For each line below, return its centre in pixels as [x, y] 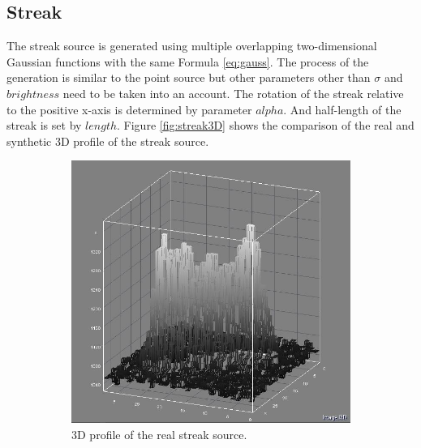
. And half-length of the [342, 109]
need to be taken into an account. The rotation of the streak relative [233, 93]
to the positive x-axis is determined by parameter [129, 109]
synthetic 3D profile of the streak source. [108, 141]
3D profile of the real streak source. [159, 434]
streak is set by [44, 125]
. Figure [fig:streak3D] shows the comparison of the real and [266, 125]
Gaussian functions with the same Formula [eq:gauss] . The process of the [188, 61]
